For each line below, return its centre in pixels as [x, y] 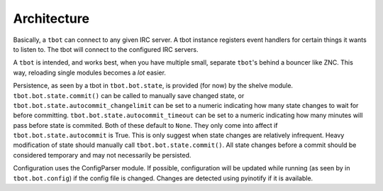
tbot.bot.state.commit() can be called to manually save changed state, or [129, 95]
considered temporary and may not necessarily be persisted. [102, 155]
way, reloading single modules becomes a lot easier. [90, 72]
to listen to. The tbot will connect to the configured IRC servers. [106, 49]
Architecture [51, 18]
